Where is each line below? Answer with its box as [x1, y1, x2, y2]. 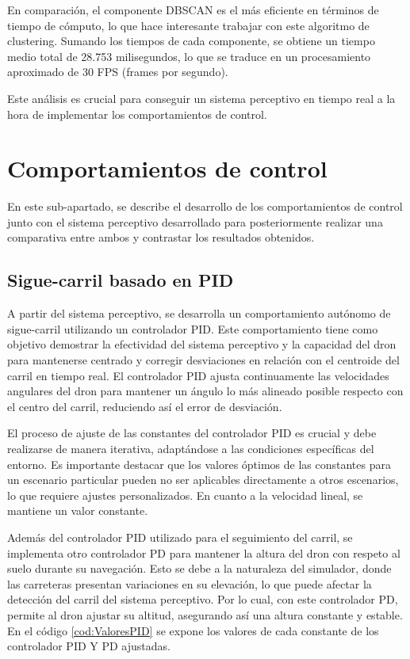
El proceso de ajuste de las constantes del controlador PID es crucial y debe [7, 425, 377, 441]
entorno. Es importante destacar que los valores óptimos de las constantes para [7, 455, 391, 472]
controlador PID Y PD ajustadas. [7, 638, 171, 654]
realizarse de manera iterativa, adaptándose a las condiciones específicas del [7, 440, 374, 457]
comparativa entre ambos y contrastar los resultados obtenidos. [7, 229, 315, 246]
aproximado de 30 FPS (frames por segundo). [7, 63, 228, 80]
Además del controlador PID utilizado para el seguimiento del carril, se [7, 528, 353, 545]
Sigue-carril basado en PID [7, 268, 234, 292]
